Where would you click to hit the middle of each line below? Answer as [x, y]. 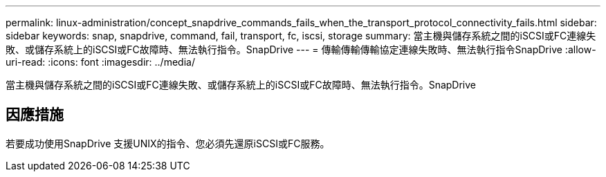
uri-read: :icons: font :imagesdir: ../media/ [100, 62]
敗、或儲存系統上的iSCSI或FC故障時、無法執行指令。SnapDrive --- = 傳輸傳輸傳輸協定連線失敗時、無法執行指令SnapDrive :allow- [301, 49]
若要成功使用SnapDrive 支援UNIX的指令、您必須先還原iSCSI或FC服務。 [168, 143]
